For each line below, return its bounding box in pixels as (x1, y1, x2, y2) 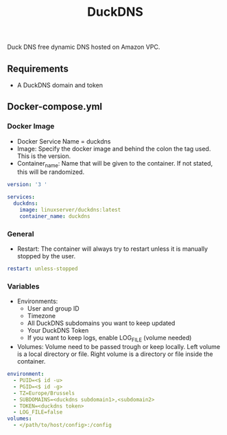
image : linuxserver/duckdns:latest (19, 207, 121, 214)
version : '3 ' (7, 181, 48, 188)
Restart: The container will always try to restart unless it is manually (16, 245, 208, 253)
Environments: (16, 297, 58, 306)
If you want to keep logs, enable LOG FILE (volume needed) (27, 334, 192, 344)
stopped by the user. (16, 252, 76, 260)
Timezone (27, 312, 56, 320)
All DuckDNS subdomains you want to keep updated (27, 319, 176, 327)
